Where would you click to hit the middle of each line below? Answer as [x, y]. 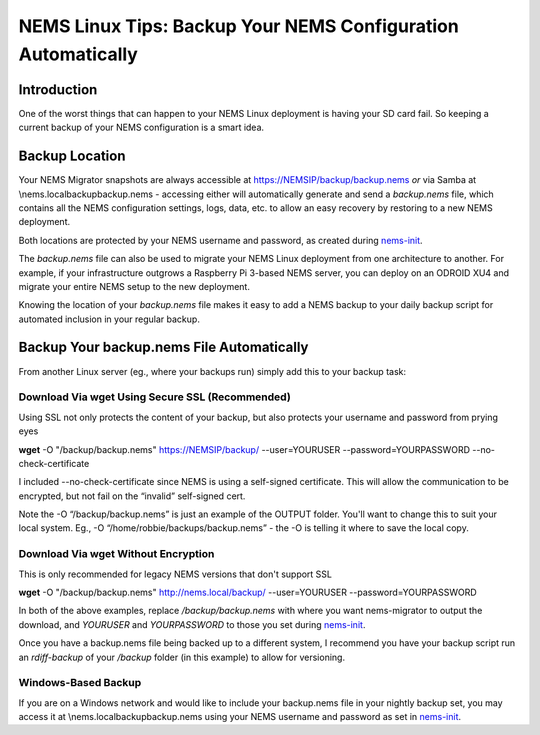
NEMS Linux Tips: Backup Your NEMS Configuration [238, 26]
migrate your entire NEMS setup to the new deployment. [134, 286]
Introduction [58, 89]
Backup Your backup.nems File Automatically [163, 347]
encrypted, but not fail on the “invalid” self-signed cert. [132, 496]
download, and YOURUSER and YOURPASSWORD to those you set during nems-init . [192, 624]
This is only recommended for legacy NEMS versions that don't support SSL [175, 574]
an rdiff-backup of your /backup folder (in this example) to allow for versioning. [181, 657]
